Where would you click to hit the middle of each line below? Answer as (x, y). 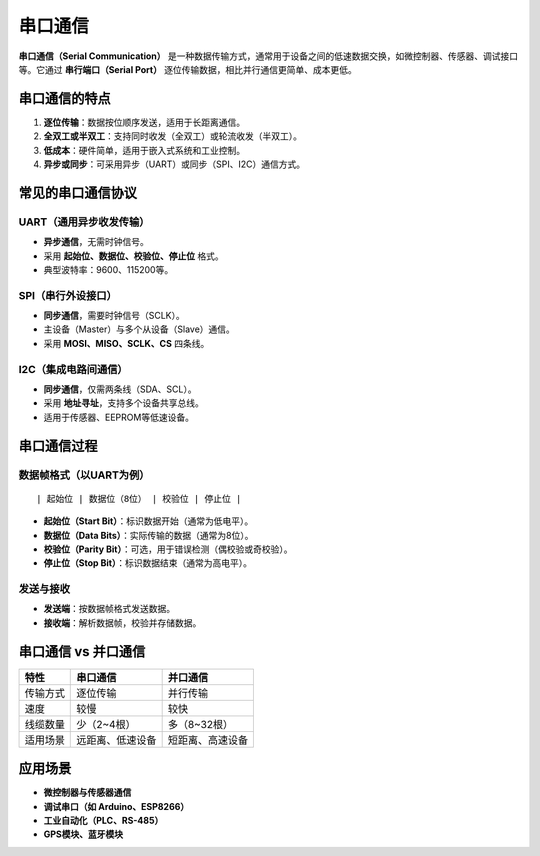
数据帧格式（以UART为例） (84, 475)
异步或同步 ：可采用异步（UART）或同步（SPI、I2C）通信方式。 (174, 164)
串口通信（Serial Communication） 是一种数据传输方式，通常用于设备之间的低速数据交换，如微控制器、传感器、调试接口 (268, 56)
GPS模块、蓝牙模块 (83, 834)
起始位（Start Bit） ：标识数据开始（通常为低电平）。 (148, 521)
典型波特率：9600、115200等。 (108, 269)
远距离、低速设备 (116, 740)
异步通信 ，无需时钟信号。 (96, 242)
